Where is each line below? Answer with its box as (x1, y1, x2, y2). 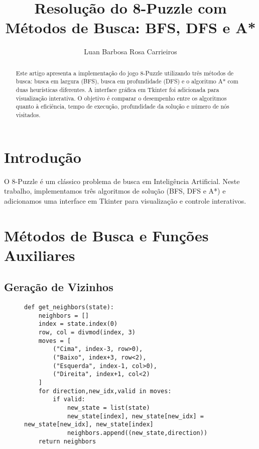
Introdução (4, 146, 81, 167)
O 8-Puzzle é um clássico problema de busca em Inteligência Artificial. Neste (4, 175, 240, 186)
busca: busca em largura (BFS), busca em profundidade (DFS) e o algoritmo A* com (16, 77, 238, 85)
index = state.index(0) (38, 320, 118, 328)
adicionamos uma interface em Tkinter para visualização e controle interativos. (4, 195, 246, 206)
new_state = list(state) (67, 404, 150, 411)
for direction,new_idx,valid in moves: (38, 387, 172, 395)
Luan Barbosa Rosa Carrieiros (84, 46, 177, 57)
